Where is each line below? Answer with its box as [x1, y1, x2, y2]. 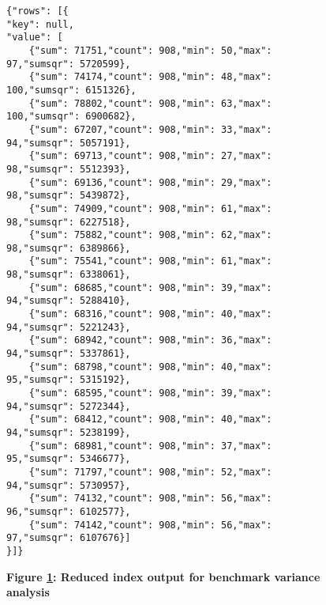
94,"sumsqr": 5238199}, [6, 427, 131, 438]
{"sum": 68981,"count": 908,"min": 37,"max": [28, 440, 272, 452]
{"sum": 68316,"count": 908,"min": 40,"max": [28, 308, 272, 320]
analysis [6, 584, 50, 600]
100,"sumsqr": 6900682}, [6, 111, 137, 123]
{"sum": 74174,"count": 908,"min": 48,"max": [28, 71, 272, 83]
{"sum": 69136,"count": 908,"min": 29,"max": [28, 176, 272, 188]
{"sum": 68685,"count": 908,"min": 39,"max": [28, 282, 272, 293]
